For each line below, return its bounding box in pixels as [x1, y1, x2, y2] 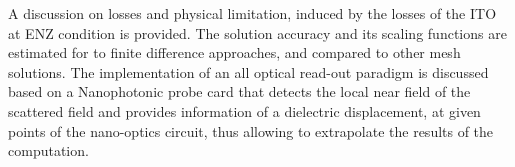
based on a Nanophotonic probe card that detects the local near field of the [8, 81, 471, 102]
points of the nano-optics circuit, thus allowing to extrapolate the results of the [8, 120, 494, 141]
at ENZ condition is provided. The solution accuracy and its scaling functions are [8, 22, 507, 43]
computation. [8, 140, 89, 161]
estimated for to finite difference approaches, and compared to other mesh [8, 42, 461, 63]
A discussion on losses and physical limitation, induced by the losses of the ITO [8, 3, 497, 23]
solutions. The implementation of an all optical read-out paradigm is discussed [8, 61, 489, 82]
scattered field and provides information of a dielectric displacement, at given [8, 100, 481, 121]
